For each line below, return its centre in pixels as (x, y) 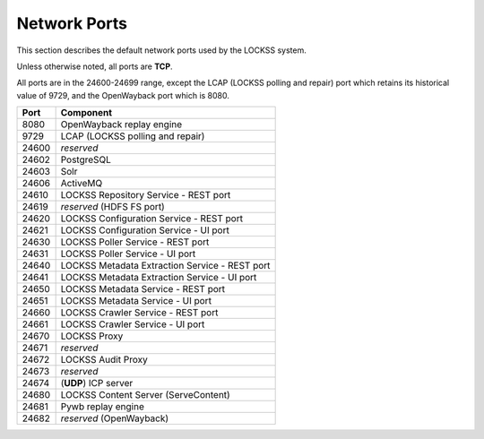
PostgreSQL (86, 159)
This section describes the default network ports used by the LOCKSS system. (161, 50)
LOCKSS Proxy (92, 336)
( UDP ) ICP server (97, 383)
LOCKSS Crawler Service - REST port (139, 313)
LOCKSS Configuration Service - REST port (152, 219)
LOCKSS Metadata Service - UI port (136, 301)
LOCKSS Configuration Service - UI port (145, 230)
